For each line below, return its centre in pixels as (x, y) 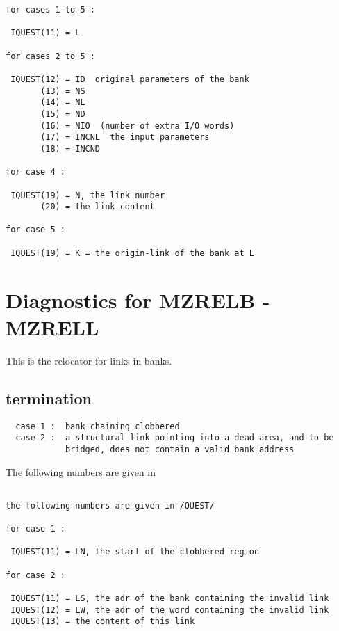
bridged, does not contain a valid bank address (180, 449)
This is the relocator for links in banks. (89, 360)
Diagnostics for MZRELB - (138, 299)
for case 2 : (35, 575)
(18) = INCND (71, 149)
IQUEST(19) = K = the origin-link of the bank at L (132, 253)
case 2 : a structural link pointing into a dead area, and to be (175, 438)
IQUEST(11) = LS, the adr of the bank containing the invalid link (170, 599)
